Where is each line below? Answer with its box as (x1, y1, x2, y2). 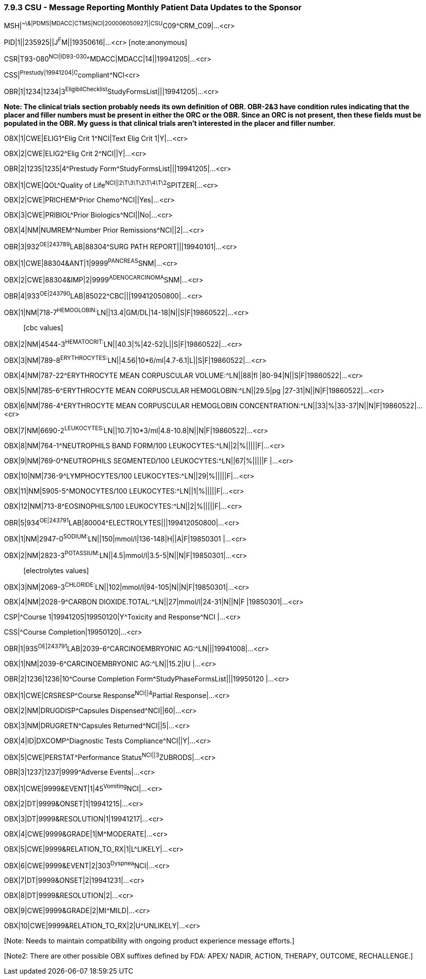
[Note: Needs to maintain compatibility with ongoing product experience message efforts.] (4, 937, 295, 945)
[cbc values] (23, 323, 63, 332)
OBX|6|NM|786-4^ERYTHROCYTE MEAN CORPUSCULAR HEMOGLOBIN (4, 401, 238, 410)
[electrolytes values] (23, 566, 89, 575)
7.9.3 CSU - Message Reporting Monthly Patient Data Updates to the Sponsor (4, 2, 302, 12)
